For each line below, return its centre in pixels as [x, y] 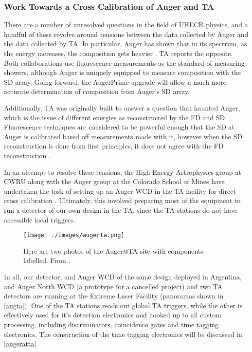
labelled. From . [47, 260]
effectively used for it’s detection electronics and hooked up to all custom [113, 315]
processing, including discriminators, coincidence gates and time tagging [111, 324]
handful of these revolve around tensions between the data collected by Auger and [126, 34]
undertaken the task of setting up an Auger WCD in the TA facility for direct [120, 191]
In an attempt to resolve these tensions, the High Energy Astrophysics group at [123, 172]
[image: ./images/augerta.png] [74, 235]
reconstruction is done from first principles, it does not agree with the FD [114, 146]
